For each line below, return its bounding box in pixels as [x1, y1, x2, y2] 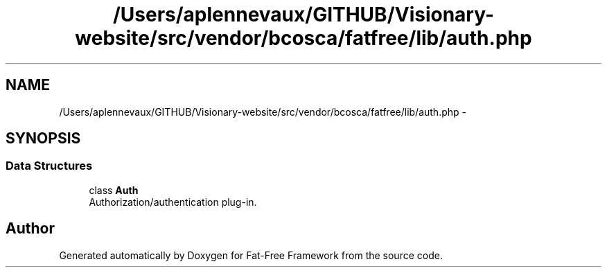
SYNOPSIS [6, 130, 81, 148]
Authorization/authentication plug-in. [89, 195, 257, 208]
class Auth [89, 184, 139, 196]
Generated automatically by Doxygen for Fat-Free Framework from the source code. [59, 249, 443, 261]
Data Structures [6, 159, 93, 173]
